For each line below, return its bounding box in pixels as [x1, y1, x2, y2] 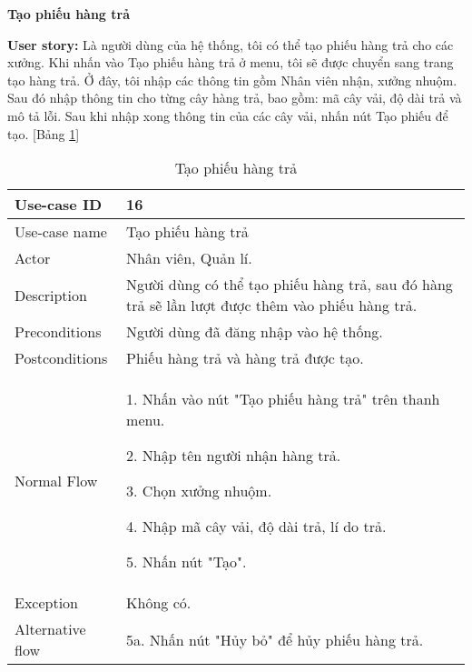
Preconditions [15, 321, 102, 343]
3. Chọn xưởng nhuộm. [126, 480, 272, 502]
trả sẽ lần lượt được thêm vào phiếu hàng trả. [126, 295, 418, 316]
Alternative [15, 618, 86, 640]
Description [15, 284, 87, 306]
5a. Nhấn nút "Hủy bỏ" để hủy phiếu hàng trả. [126, 628, 424, 650]
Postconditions [15, 347, 108, 369]
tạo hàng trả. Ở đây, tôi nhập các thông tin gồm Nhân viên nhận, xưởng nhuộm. [7, 70, 457, 89]
